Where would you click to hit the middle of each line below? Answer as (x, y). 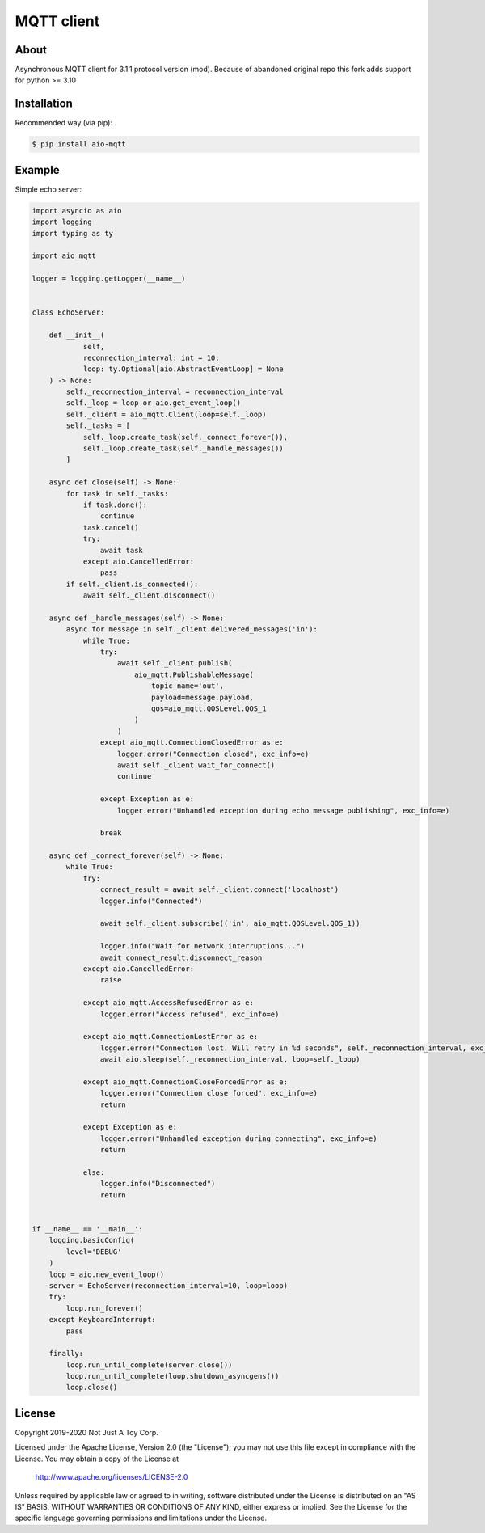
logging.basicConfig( (92, 1240)
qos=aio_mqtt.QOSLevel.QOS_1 (209, 709)
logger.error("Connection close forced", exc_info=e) (209, 1093)
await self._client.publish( (175, 663)
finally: (66, 1354)
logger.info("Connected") (151, 901)
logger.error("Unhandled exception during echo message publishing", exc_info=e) (284, 810)
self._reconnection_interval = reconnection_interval (175, 392)
